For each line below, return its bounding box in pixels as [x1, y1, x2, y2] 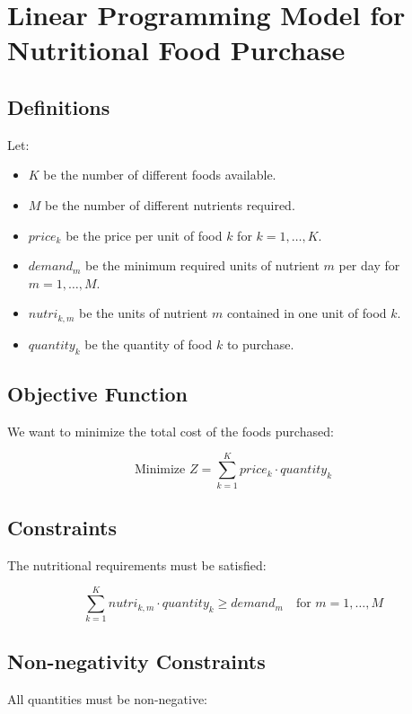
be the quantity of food [84, 334, 213, 353]
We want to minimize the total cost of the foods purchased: [7, 421, 334, 440]
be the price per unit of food [66, 225, 223, 244]
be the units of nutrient [79, 304, 208, 322]
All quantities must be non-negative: [7, 689, 207, 708]
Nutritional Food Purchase [7, 31, 346, 68]
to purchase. [226, 334, 294, 353]
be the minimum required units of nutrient [85, 256, 320, 275]
